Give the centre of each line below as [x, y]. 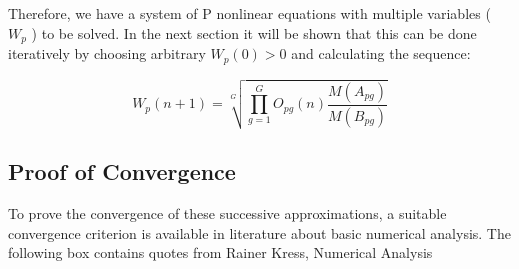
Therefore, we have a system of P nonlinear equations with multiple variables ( [249, 13]
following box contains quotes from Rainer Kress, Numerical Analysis [220, 252]
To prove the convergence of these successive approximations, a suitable [227, 213]
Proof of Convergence [122, 171]
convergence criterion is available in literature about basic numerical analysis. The [259, 232]
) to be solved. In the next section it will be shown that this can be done [254, 32]
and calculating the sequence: [381, 53]
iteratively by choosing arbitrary [107, 53]
